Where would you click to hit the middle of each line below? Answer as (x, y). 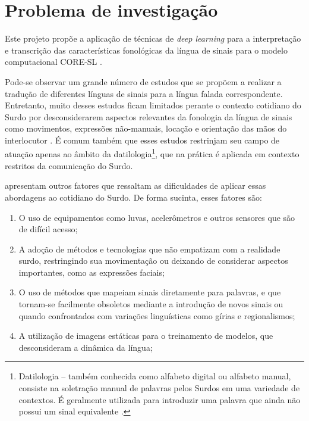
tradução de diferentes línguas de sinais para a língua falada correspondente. (144, 93)
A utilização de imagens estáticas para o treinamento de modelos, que (146, 336)
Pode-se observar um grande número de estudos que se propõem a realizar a (143, 81)
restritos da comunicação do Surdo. (69, 165)
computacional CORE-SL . (53, 62)
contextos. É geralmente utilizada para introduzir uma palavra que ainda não (160, 399)
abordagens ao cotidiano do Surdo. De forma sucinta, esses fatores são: (133, 197)
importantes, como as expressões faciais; (92, 272)
